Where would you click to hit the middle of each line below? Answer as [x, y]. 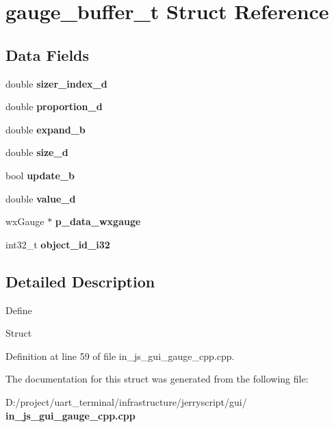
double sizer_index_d [56, 83]
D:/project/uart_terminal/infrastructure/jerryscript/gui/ [126, 401]
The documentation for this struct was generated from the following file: [157, 379]
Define [19, 310]
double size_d [37, 152]
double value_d [41, 198]
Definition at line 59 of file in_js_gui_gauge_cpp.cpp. [120, 355]
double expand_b [46, 129]
